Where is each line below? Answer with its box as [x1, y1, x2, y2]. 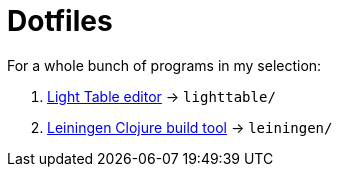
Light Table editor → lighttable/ [47, 87, 276, 105]
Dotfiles [7, 4, 113, 38]
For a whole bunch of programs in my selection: [7, 56, 322, 74]
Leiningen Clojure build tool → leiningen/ [47, 118, 333, 136]
